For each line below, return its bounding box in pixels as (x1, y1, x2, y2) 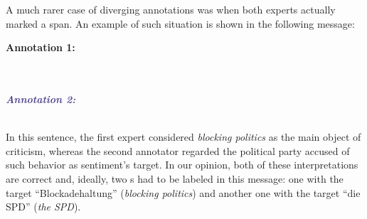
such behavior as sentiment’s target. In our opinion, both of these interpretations (6, 157, 358, 172)
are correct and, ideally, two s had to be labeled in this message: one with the (6, 171, 344, 186)
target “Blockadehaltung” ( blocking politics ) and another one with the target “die (6, 185, 361, 200)
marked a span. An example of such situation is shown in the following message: (6, 16, 355, 31)
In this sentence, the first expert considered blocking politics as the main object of (6, 129, 361, 144)
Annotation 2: (6, 91, 76, 106)
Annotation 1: (6, 40, 75, 55)
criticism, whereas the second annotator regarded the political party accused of (6, 143, 350, 158)
